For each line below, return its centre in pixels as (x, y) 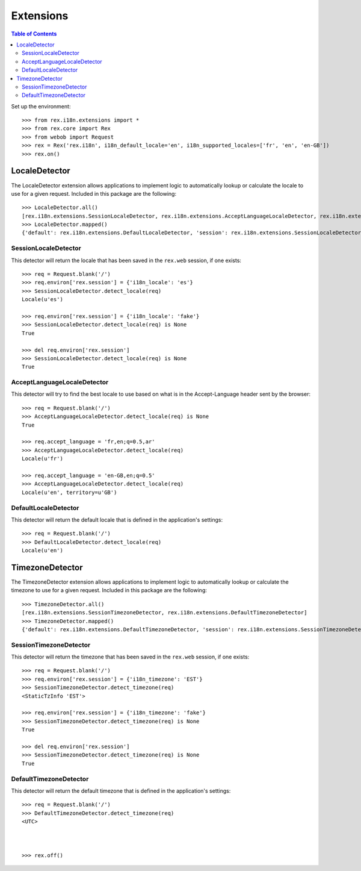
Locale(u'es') (42, 299)
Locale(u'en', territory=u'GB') (69, 492)
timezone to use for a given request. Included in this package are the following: (109, 590)
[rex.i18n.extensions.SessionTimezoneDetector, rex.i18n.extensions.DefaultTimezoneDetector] (165, 613)
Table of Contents (34, 34)
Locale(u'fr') (42, 459)
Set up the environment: (41, 106)
